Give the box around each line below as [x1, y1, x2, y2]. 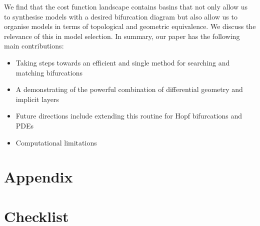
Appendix [4, 166, 73, 187]
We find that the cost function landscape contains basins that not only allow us [4, 1, 247, 11]
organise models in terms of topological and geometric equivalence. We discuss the [4, 21, 256, 31]
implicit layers [15, 93, 59, 104]
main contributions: [4, 40, 64, 51]
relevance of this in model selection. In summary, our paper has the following [4, 30, 240, 41]
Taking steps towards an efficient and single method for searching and [15, 57, 230, 67]
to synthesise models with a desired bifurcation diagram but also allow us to [4, 11, 237, 21]
